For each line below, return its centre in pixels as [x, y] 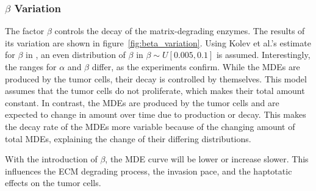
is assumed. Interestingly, [263, 55]
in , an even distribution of [76, 55]
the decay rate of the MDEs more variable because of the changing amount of [150, 126]
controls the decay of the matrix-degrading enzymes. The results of [180, 31]
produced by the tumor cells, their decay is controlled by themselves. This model [156, 78]
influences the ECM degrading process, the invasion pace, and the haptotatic [149, 171]
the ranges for [31, 67]
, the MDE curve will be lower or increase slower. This [207, 159]
